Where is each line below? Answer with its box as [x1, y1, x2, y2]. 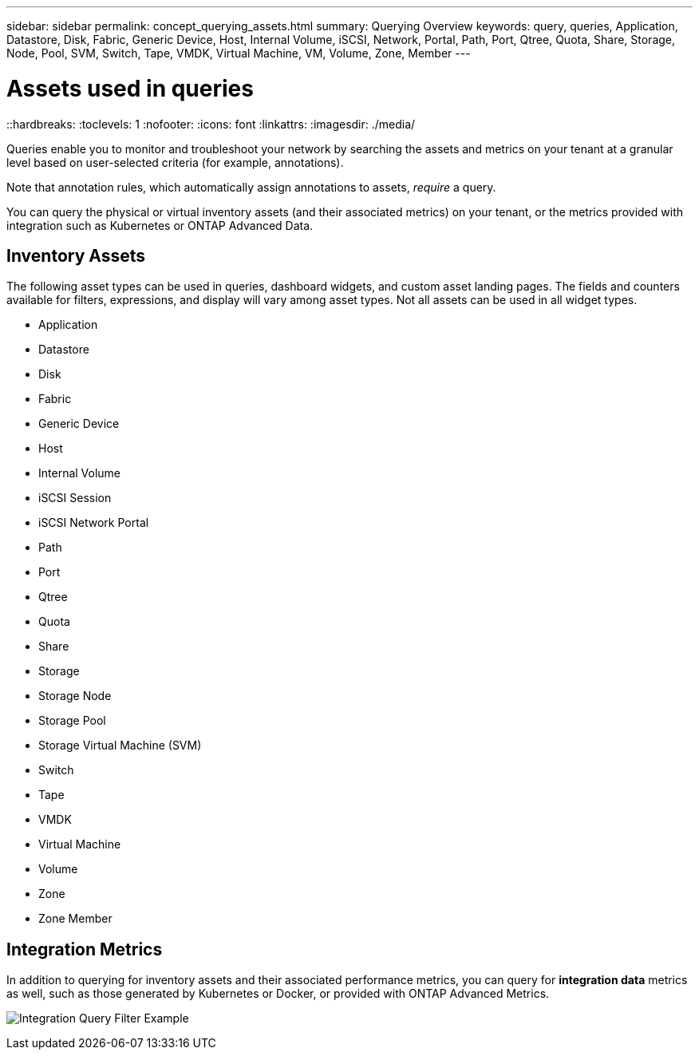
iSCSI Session [38, 491, 112, 505]
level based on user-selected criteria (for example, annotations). [6, 155, 344, 169]
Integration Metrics [6, 939, 163, 959]
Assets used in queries [6, 74, 254, 102]
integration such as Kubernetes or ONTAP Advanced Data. [6, 218, 314, 232]
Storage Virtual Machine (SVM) [38, 738, 202, 753]
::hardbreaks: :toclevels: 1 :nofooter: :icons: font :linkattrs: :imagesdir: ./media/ [6, 117, 416, 131]
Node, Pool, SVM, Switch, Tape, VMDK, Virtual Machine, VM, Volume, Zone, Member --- [6, 46, 471, 60]
